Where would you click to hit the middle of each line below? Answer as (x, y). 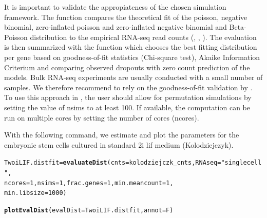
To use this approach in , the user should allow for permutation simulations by (128, 97)
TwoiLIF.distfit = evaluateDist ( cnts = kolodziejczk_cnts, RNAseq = (113, 163)
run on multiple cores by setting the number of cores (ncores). (102, 117)
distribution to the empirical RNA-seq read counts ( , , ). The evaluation (143, 37)
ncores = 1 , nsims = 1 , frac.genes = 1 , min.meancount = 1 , (89, 183)
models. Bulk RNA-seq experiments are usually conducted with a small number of (133, 77)
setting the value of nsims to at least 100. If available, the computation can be (127, 107)
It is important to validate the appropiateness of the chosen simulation (115, 7)
